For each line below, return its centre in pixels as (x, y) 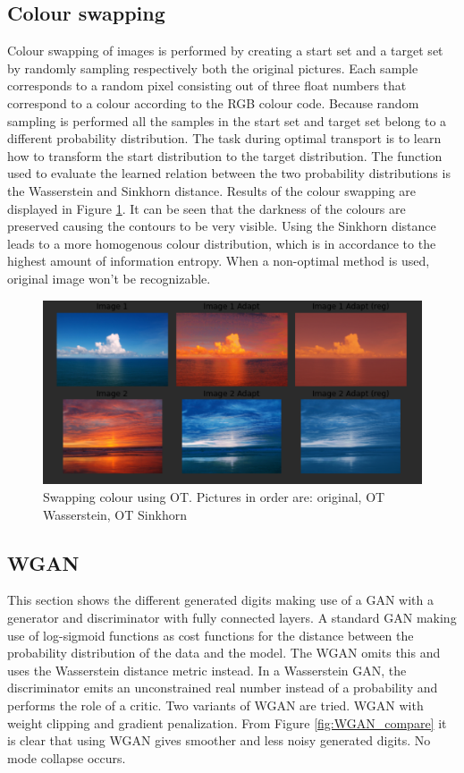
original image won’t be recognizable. (109, 278)
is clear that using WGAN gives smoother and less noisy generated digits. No (219, 740)
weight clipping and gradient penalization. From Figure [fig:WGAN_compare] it (227, 722)
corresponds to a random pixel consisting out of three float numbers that (207, 85)
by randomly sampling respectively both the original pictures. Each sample (213, 68)
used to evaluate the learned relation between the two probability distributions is (229, 173)
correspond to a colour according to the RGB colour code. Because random (213, 102)
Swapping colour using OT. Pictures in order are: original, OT (214, 497)
